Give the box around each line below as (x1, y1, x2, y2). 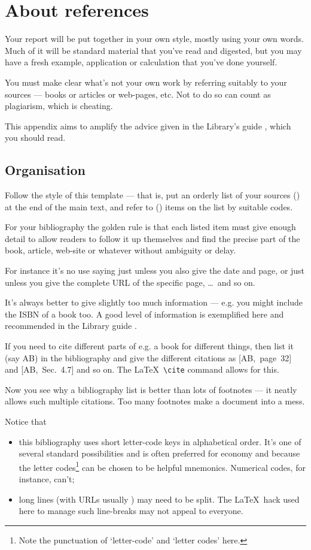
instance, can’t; (19, 473, 75, 485)
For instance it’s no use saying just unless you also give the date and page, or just (5, 264, 305, 277)
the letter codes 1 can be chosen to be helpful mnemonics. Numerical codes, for (19, 459, 306, 473)
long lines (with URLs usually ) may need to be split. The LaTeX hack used (19, 492, 300, 505)
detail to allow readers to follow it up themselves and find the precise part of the (5, 232, 300, 244)
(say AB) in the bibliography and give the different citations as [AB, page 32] (5, 351, 292, 364)
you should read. (5, 131, 66, 144)
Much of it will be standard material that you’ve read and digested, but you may (5, 44, 302, 56)
